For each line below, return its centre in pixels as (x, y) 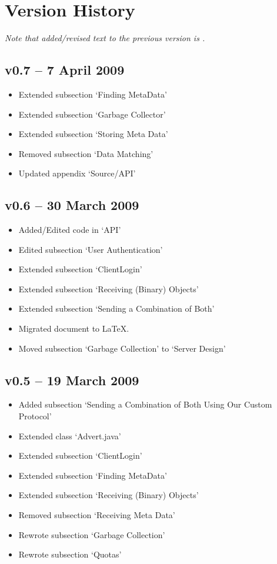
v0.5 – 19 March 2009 (72, 380)
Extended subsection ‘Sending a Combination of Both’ (116, 308)
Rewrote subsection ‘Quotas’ (70, 554)
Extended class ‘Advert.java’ (70, 435)
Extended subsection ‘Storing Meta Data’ (93, 134)
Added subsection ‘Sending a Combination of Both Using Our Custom (145, 404)
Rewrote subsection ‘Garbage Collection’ (92, 534)
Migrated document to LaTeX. (74, 328)
